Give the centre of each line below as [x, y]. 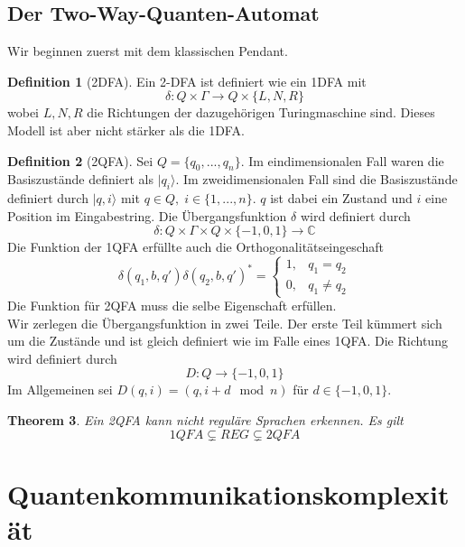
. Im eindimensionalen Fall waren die [342, 160]
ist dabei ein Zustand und [341, 198]
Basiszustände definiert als [80, 179]
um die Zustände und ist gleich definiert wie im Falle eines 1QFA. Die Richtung [228, 341]
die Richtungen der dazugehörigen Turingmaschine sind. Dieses [261, 112]
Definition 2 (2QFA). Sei [80, 160]
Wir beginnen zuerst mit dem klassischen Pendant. [148, 51]
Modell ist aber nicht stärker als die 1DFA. [126, 130]
